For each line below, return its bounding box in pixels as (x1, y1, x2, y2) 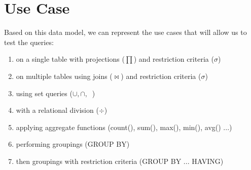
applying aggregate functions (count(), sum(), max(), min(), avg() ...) (16, 121, 232, 132)
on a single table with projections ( (16, 54, 125, 64)
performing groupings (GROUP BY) (16, 139, 130, 149)
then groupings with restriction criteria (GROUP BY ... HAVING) (16, 155, 224, 166)
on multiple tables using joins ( (16, 70, 113, 81)
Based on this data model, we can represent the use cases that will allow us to (4, 27, 247, 37)
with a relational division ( (16, 105, 99, 115)
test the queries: (4, 36, 54, 47)
